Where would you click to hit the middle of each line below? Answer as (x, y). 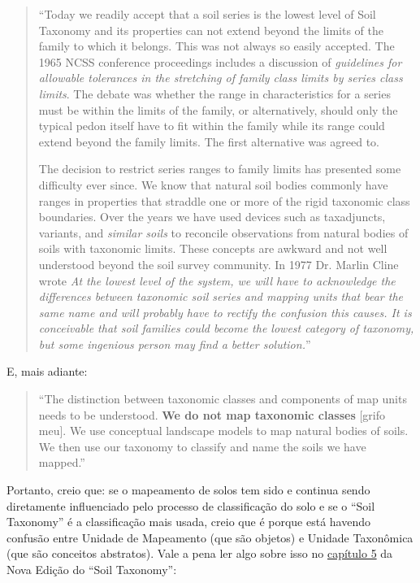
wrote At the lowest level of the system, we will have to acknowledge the (217, 280)
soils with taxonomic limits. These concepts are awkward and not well (213, 248)
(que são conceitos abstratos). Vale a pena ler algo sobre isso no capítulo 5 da (200, 553)
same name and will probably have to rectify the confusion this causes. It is (225, 312)
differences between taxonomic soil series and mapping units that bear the (221, 296)
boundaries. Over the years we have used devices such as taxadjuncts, (212, 217)
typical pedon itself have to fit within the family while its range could (212, 126)
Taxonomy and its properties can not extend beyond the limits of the (211, 30)
